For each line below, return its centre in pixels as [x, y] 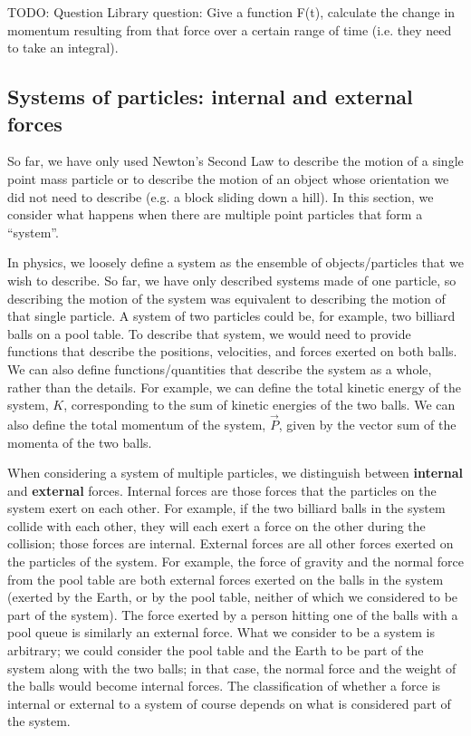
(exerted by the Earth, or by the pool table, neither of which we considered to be [233, 597]
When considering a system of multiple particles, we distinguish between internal [235, 473]
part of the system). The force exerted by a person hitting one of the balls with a [233, 614]
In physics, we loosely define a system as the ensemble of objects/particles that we [235, 262]
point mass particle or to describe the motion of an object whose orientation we [228, 178]
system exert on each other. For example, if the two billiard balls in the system [226, 508]
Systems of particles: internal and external [210, 97]
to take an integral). [63, 48]
